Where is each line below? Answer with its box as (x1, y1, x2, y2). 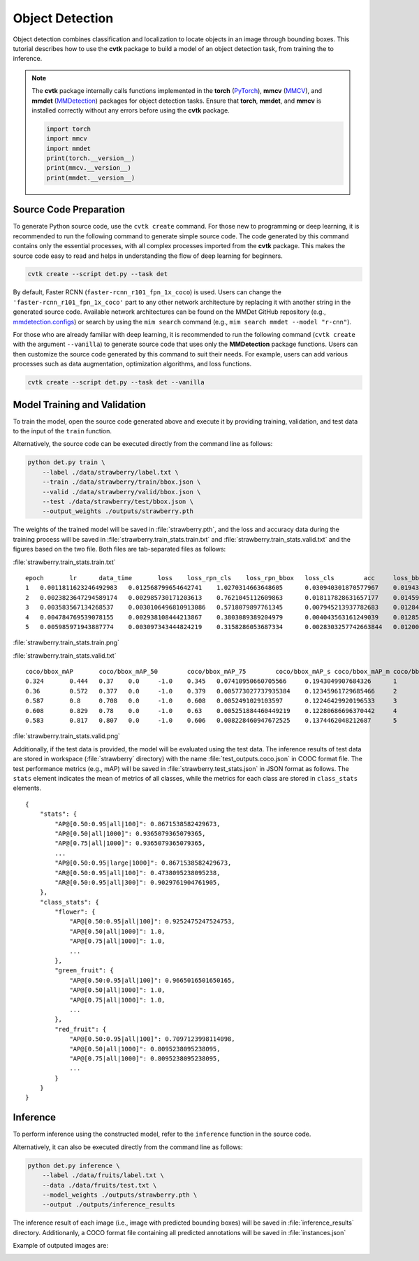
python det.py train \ (27, 459, 105, 466)
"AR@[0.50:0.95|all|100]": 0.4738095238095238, (54, 869, 221, 877)
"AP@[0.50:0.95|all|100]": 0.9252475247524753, (69, 918, 235, 925)
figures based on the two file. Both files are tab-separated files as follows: (13, 545, 226, 554)
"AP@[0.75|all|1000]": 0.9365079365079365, (54, 840, 206, 847)
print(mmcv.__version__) (46, 164, 132, 172)
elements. (13, 784, 42, 793)
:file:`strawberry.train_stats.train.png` (13, 638, 120, 647)
